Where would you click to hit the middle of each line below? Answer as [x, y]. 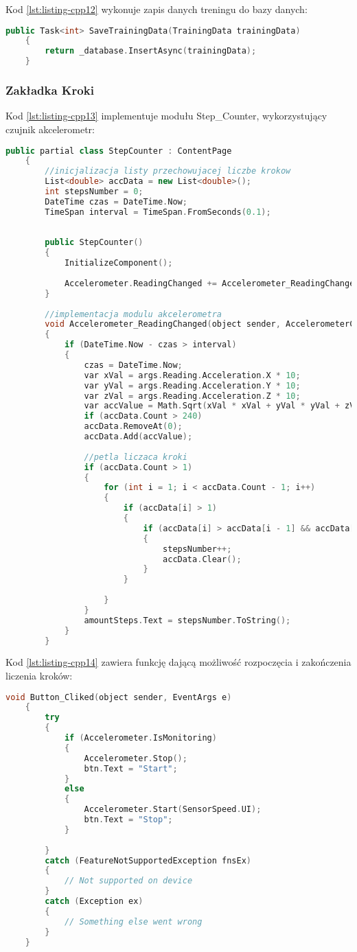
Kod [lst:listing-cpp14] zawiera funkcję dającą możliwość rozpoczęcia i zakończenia [178, 662]
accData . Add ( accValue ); [138, 437]
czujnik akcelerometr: [50, 129]
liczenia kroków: [39, 675]
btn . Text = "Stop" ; [128, 820]
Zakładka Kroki [50, 90]
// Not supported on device [128, 881]
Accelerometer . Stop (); [136, 758]
